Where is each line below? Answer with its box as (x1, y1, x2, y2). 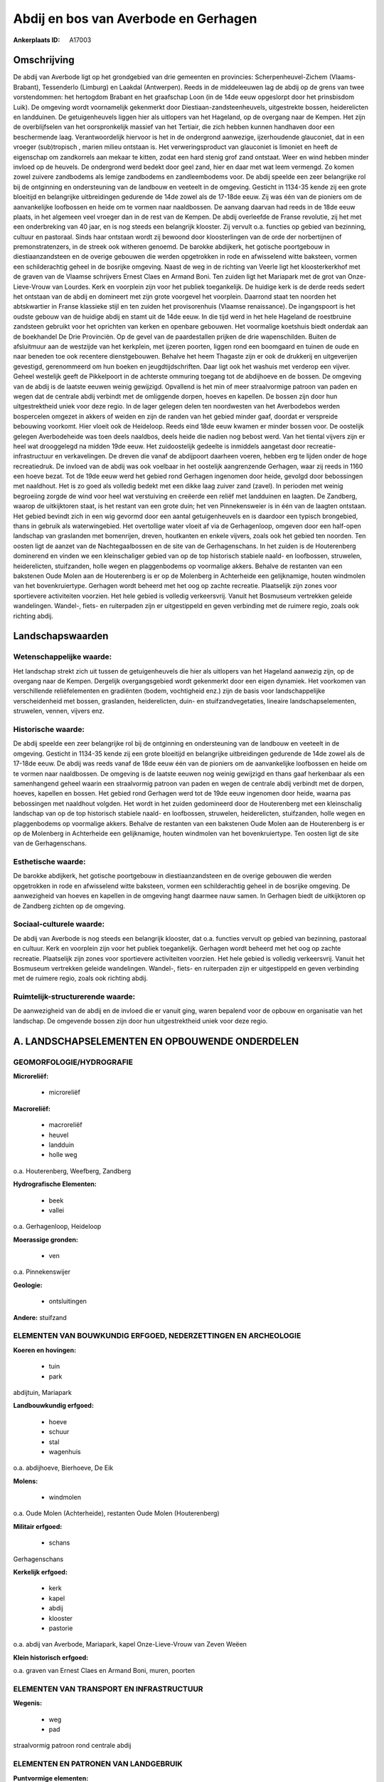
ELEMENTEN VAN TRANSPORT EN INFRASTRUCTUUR (13, 1684, 203, 1694)
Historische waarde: (13, 724, 85, 734)
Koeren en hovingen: (13, 1346, 77, 1354)
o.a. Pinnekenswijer (13, 1267, 71, 1276)
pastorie (48, 1624, 73, 1632)
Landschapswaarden (13, 630, 109, 642)
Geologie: (13, 1280, 43, 1289)
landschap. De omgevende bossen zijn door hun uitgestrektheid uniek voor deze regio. (13, 1016, 268, 1025)
